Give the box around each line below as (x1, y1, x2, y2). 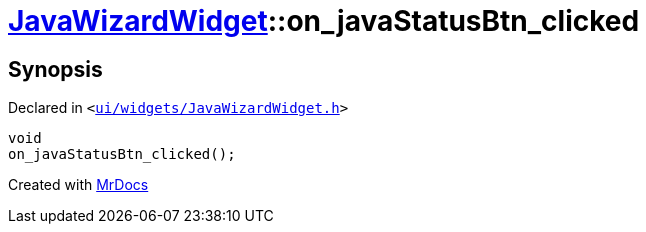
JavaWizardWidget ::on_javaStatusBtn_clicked (8, 4, 640, 38)
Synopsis (8, 56, 103, 82)
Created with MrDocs (8, 176, 149, 194)
